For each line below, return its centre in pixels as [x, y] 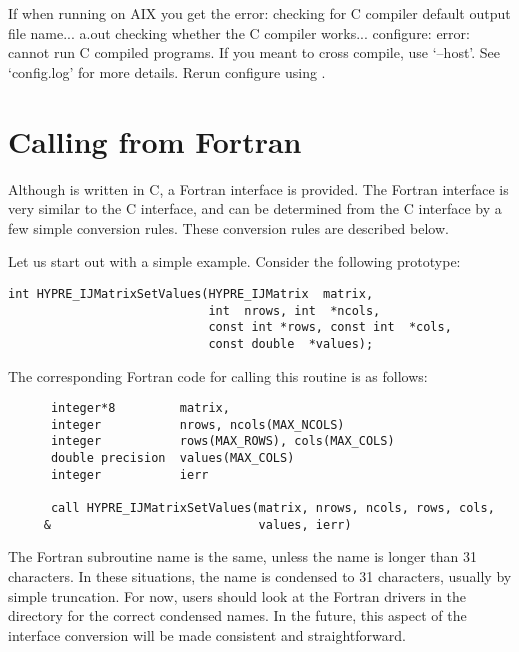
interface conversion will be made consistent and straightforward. [207, 634]
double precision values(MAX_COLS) [172, 458]
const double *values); [291, 343]
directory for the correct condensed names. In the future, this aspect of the [237, 615]
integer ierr [129, 474]
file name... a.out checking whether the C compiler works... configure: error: [239, 32]
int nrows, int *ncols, [294, 310]
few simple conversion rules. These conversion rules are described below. [228, 227]
